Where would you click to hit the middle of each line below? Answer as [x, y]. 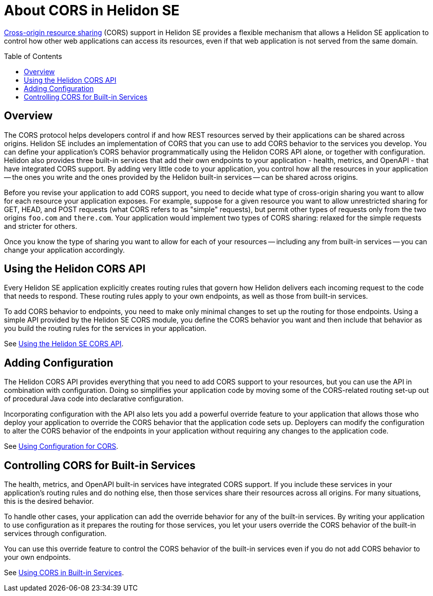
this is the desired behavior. [49, 501]
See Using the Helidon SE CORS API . [64, 344]
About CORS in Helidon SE [92, 10]
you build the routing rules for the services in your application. [105, 328]
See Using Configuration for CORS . [61, 446]
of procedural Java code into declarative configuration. [94, 399]
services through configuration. [55, 534]
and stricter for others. [41, 226]
